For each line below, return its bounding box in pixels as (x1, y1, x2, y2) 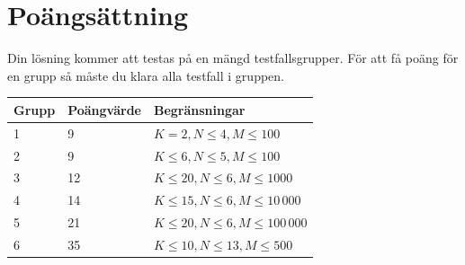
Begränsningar (153, 100, 246, 119)
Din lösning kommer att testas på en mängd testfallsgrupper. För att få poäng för (7, 49, 459, 67)
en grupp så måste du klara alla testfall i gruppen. (7, 66, 284, 84)
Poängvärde (67, 100, 141, 119)
